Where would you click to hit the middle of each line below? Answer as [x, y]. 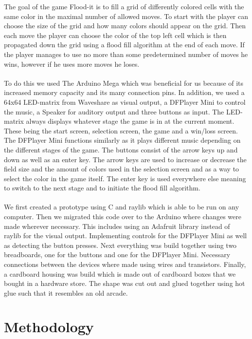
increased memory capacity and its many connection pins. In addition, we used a [124, 92]
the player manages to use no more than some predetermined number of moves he [126, 54]
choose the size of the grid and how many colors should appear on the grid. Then [125, 26]
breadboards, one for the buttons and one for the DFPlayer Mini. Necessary [117, 254]
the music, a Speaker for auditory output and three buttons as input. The [114, 111]
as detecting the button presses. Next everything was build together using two [120, 245]
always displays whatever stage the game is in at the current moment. [130, 121]
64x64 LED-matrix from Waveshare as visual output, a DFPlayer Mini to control [125, 102]
